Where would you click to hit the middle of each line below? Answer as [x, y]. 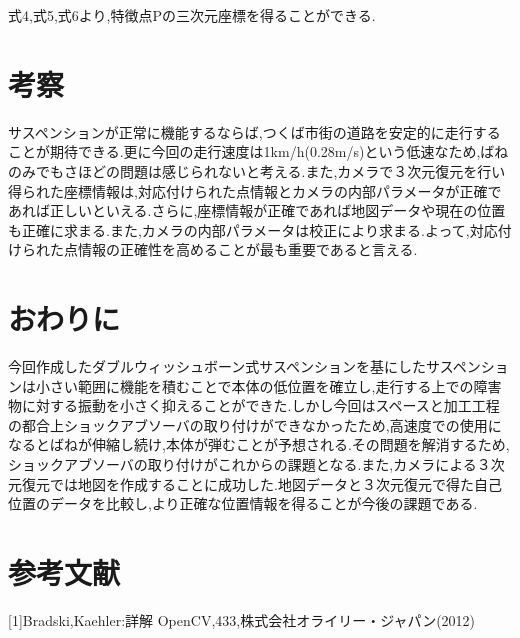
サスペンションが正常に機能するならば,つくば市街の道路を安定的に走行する [254, 131]
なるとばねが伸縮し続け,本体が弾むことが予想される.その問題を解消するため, [259, 444]
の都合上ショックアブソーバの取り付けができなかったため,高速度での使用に [255, 424]
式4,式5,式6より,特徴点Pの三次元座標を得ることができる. [192, 15]
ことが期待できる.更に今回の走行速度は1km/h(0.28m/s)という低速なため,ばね [258, 151]
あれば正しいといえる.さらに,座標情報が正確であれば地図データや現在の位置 [257, 210]
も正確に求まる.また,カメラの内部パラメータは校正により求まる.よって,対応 [253, 229]
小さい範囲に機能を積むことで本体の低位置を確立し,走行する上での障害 [268, 385]
